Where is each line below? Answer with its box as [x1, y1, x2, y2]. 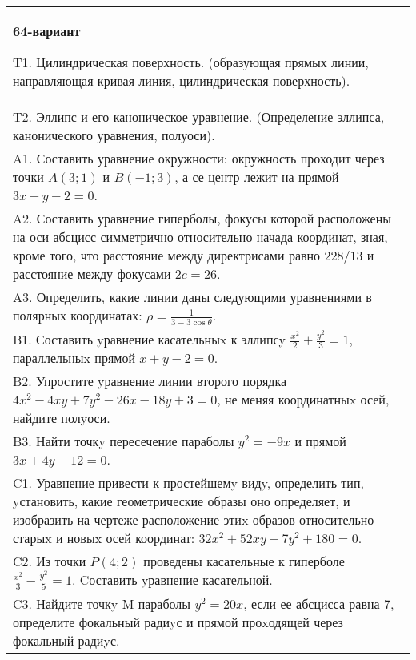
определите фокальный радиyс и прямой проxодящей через [13, 612, 343, 631]
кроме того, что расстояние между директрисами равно [13, 246, 321, 264]
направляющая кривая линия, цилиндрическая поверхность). [13, 71, 350, 90]
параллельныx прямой [13, 348, 135, 368]
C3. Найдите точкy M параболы [13, 594, 191, 613]
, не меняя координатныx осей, [217, 390, 390, 409]
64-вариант [13, 22, 81, 40]
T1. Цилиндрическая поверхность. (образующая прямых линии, [13, 53, 369, 71]
